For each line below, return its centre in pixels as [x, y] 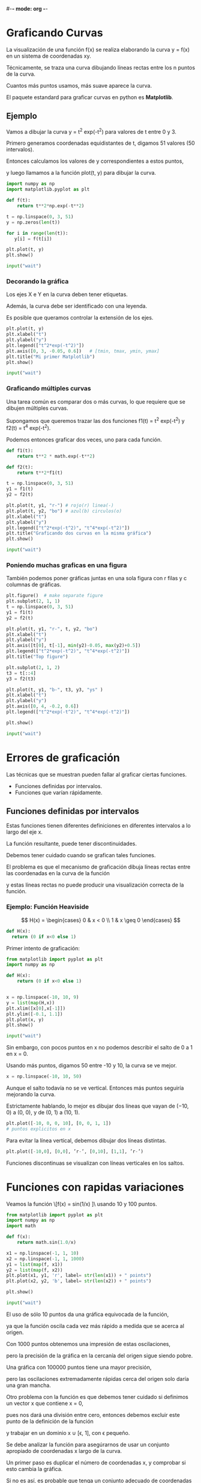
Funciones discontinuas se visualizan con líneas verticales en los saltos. [95, 1163]
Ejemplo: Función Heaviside [47, 907]
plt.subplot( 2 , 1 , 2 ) [33, 667]
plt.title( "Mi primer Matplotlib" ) [51, 357]
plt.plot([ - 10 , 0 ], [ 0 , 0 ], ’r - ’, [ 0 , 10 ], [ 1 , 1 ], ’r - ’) [75, 1151]
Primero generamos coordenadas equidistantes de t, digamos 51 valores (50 [100, 143]
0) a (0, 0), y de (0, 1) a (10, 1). [43, 1112]
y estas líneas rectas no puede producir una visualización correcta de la [95, 885]
